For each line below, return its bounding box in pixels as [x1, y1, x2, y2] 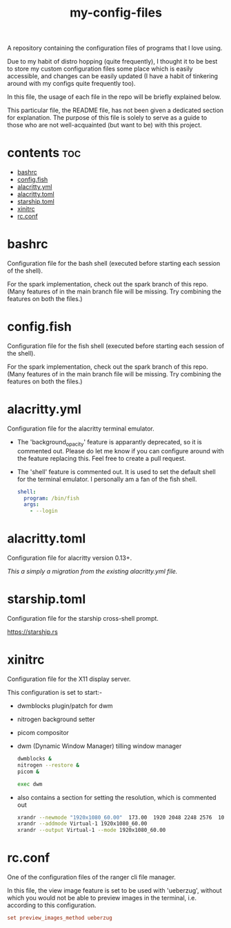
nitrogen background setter [17, 715, 95, 724]
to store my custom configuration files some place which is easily [7, 64, 193, 73]
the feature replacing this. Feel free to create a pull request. [17, 454, 186, 462]
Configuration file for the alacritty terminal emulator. [7, 424, 155, 433]
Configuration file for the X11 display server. [7, 675, 131, 683]
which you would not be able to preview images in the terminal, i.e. [7, 894, 197, 902]
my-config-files [70, 5, 162, 21]
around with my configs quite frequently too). [7, 80, 136, 88]
